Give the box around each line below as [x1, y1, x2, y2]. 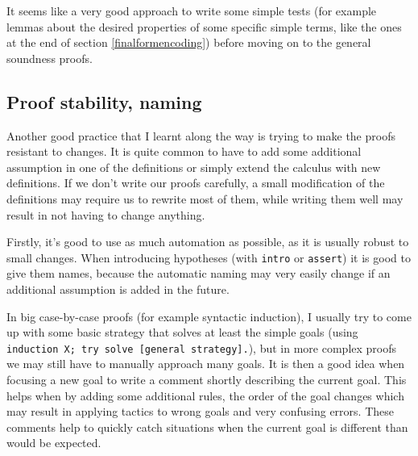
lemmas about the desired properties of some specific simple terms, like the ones [6, 18, 402, 35]
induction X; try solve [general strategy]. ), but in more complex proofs [6, 339, 397, 356]
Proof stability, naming [6, 89, 202, 114]
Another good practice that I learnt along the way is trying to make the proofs [6, 127, 395, 144]
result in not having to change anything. [6, 206, 205, 223]
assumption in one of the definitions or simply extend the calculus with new [6, 158, 381, 175]
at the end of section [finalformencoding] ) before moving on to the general [6, 34, 371, 51]
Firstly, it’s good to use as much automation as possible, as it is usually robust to [6, 233, 409, 250]
